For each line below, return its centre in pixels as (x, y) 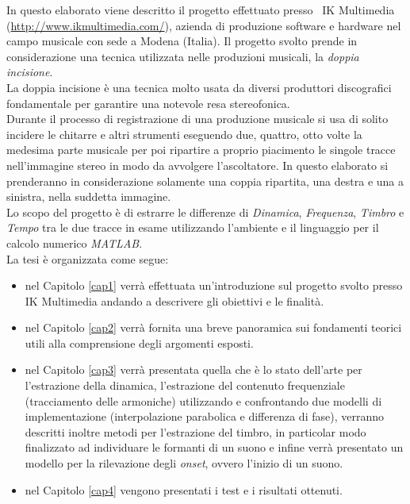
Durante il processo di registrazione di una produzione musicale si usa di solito (197, 119)
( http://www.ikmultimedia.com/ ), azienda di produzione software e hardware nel (204, 25)
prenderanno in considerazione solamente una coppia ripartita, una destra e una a (205, 181)
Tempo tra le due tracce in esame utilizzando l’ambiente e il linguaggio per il (193, 227)
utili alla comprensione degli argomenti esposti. (139, 342)
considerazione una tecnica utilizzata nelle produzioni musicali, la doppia (183, 56)
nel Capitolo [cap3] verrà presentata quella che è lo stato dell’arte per (194, 369)
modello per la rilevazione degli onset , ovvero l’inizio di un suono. (184, 463)
